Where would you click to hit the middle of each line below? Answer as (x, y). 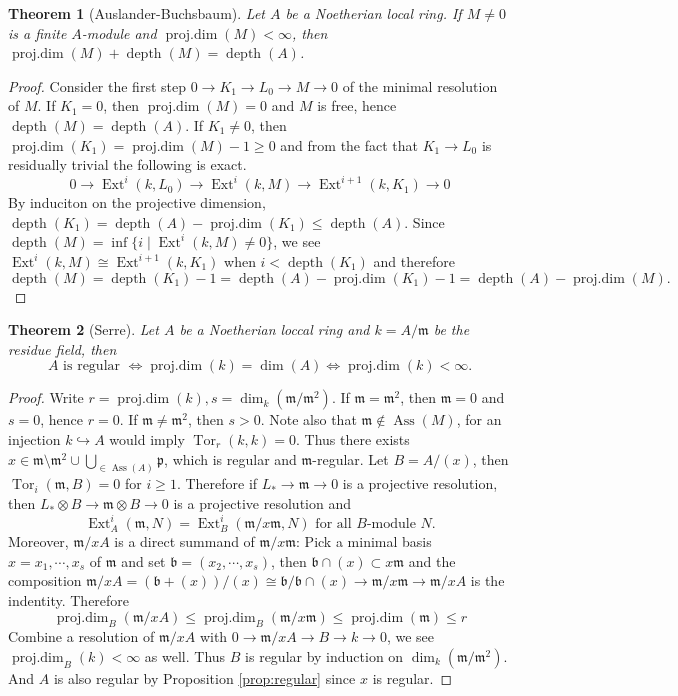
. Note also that (308, 419)
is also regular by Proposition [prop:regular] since (204, 677)
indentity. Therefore (69, 599)
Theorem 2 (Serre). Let (83, 329)
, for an (479, 419)
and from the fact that (349, 144)
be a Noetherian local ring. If (373, 13)
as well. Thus (185, 655)
